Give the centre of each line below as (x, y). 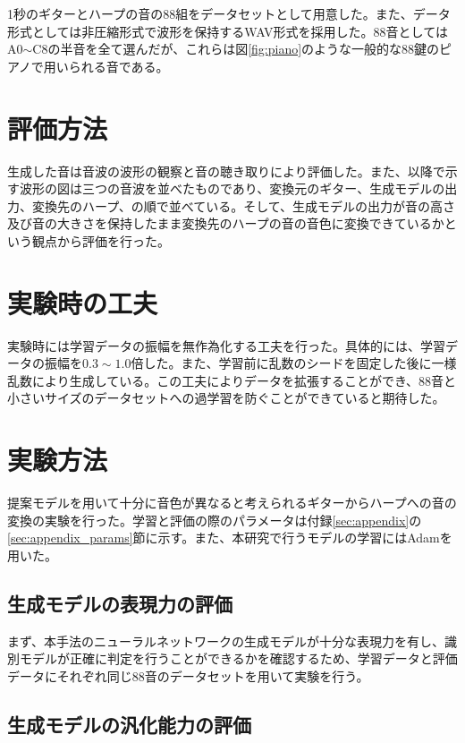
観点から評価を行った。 (101, 240)
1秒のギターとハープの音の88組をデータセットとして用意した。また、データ (229, 13)
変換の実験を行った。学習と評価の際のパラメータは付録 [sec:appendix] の (215, 520)
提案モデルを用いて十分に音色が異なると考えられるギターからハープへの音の (232, 503)
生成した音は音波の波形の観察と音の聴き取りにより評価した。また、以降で (226, 171)
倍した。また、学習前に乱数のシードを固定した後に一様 (294, 363)
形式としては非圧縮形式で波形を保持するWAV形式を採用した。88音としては (228, 31)
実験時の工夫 (83, 302)
